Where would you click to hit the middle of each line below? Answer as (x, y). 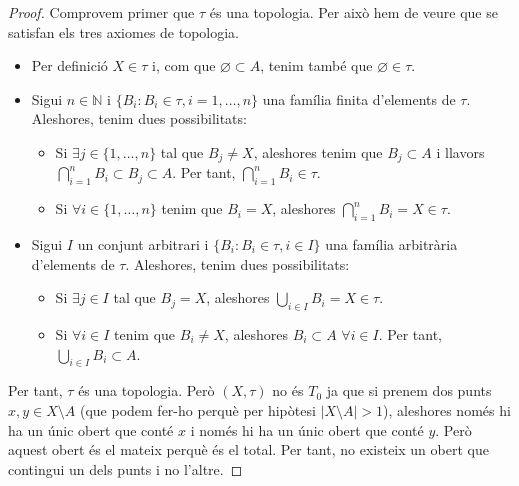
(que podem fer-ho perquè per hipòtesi (197, 409)
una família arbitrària (391, 244)
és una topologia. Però (146, 390)
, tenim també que (316, 65)
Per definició (69, 65)
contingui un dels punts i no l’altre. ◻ (125, 468)
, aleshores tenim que (318, 151)
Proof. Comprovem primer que (101, 12)
